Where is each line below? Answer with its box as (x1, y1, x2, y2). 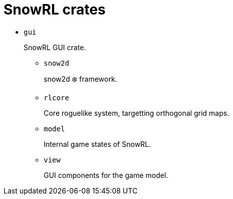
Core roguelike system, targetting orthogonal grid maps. (44, 108, 229, 117)
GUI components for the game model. (44, 170, 168, 179)
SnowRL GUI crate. (24, 43, 86, 52)
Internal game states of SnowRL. (44, 139, 151, 148)
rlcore (44, 93, 69, 102)
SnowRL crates (4, 1, 106, 18)
